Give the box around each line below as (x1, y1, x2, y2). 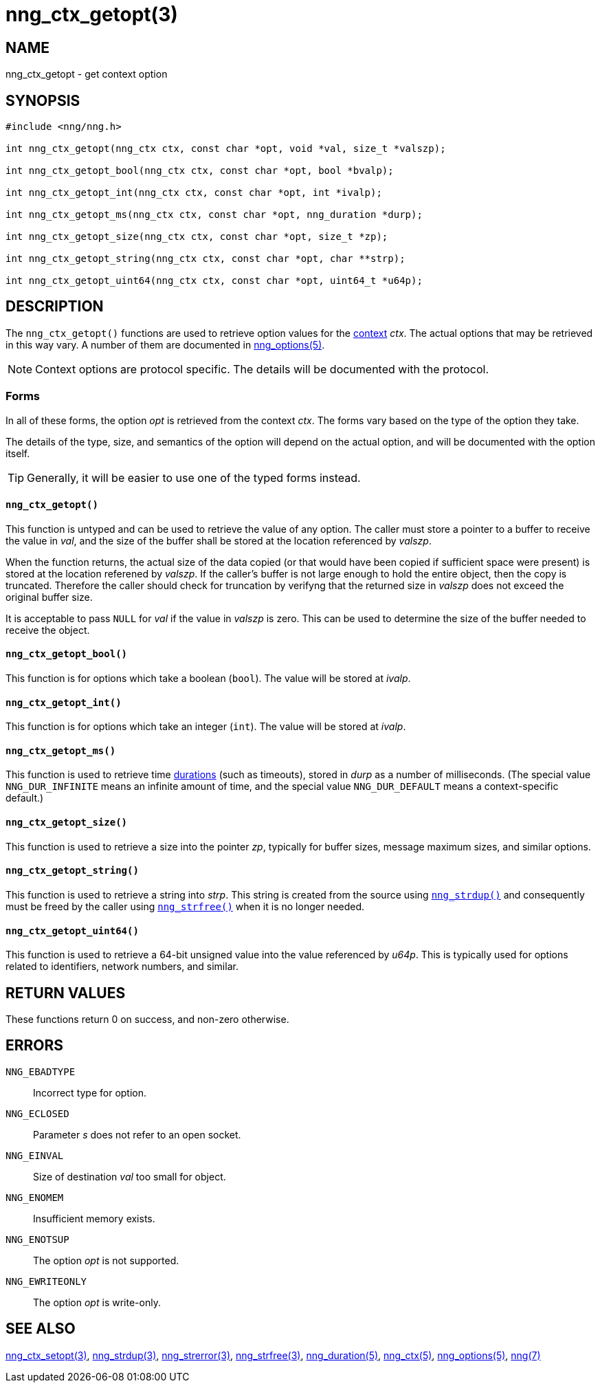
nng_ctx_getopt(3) (5, 3, 178, 26)
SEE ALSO (5, 1320, 76, 1338)
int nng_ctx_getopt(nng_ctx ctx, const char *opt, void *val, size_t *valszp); (5, 143, 446, 155)
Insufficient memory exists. (33, 1212, 155, 1224)
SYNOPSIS (5, 91, 80, 109)
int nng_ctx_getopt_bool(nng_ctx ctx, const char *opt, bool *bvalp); (5, 165, 394, 177)
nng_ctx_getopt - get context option (5, 68, 168, 80)
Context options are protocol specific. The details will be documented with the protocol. (35, 362, 489, 376)
